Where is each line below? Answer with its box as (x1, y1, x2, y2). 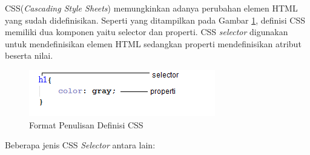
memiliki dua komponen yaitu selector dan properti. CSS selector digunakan (5, 25, 288, 38)
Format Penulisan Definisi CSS (29, 118, 143, 131)
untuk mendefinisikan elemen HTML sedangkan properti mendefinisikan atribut (5, 37, 302, 50)
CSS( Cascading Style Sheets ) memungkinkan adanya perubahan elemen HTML (5, 2, 298, 14)
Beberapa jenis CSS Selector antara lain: (5, 139, 156, 151)
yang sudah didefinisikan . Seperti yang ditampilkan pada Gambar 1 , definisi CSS (5, 13, 305, 26)
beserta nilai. (5, 49, 53, 62)
